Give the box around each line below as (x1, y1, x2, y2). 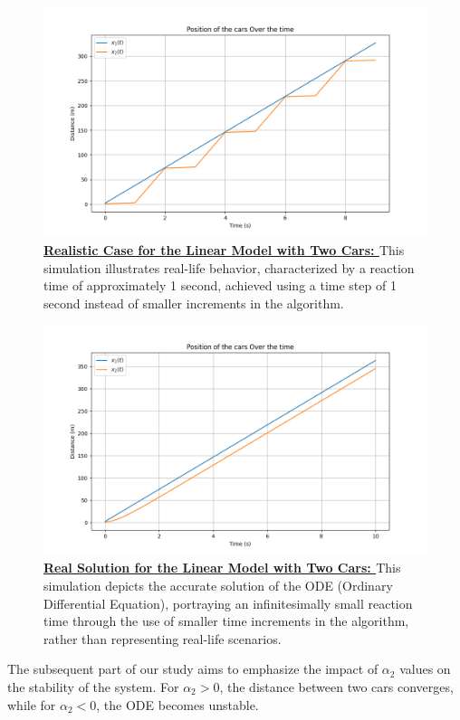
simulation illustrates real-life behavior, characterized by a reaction (43, 258, 415, 277)
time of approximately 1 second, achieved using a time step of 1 (43, 276, 397, 295)
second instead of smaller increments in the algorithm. (43, 293, 344, 312)
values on (399, 659, 451, 678)
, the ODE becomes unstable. (96, 695, 259, 714)
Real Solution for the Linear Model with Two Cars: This (43, 558, 401, 577)
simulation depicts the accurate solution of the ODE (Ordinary (43, 575, 393, 594)
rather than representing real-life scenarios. (43, 629, 282, 648)
